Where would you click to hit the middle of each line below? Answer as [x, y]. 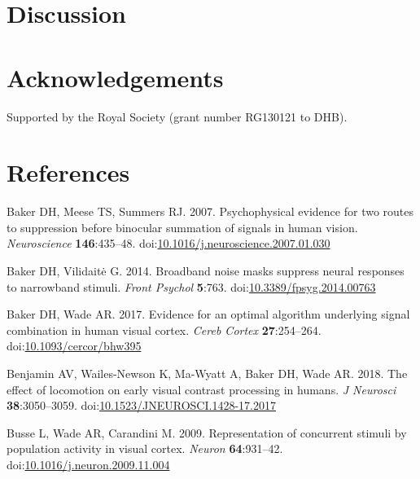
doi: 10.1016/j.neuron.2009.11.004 [88, 464]
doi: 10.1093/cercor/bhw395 [74, 346]
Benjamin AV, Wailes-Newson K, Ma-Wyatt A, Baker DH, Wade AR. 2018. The [207, 373]
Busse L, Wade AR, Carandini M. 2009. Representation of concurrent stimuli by [207, 432]
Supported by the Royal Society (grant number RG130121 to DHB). [177, 116]
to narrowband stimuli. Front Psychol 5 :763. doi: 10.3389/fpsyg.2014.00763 [191, 286]
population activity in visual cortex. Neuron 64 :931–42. [145, 448]
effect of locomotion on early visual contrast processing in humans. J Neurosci [201, 389]
